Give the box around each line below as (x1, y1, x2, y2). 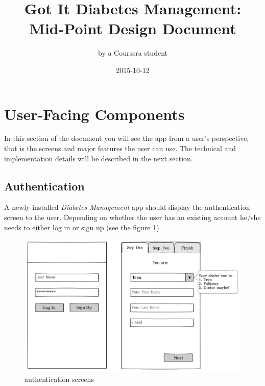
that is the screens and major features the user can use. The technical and (4, 143, 236, 154)
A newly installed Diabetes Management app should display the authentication (4, 202, 250, 212)
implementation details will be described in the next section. (4, 153, 193, 163)
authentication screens (25, 374, 94, 384)
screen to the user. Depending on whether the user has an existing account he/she (4, 212, 261, 223)
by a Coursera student (98, 47, 167, 58)
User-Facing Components (4, 103, 185, 124)
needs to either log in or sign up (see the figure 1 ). (4, 222, 161, 232)
